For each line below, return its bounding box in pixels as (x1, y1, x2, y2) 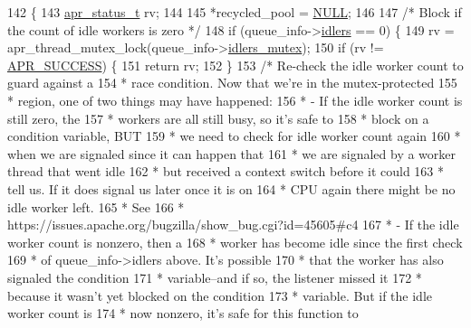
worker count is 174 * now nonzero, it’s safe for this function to (7, 304, 359, 323)
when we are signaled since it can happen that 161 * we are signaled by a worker (7, 144, 457, 163)
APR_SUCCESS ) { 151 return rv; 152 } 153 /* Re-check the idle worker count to (7, 55, 464, 74)
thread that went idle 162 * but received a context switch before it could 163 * (7, 162, 445, 181)
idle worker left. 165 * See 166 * (7, 197, 185, 216)
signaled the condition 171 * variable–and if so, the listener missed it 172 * (7, 267, 422, 286)
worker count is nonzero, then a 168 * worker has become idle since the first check (7, 232, 463, 251)
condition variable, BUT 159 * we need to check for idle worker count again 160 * (7, 127, 461, 145)
